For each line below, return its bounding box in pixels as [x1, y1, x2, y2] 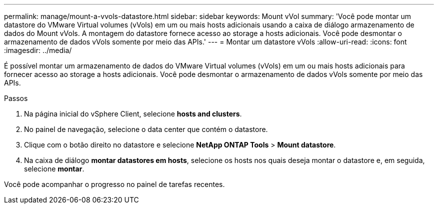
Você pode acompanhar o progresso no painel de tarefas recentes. [4, 180, 225, 188]
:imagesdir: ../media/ [4, 46, 72, 54]
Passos [4, 94, 28, 102]
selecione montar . [24, 164, 84, 173]
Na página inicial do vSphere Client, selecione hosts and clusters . [24, 109, 242, 118]
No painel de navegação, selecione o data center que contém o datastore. [24, 125, 268, 133]
